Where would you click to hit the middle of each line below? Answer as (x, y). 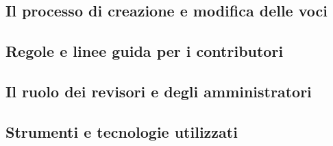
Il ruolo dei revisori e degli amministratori (159, 91)
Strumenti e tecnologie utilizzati (122, 131)
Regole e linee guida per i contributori (145, 51)
